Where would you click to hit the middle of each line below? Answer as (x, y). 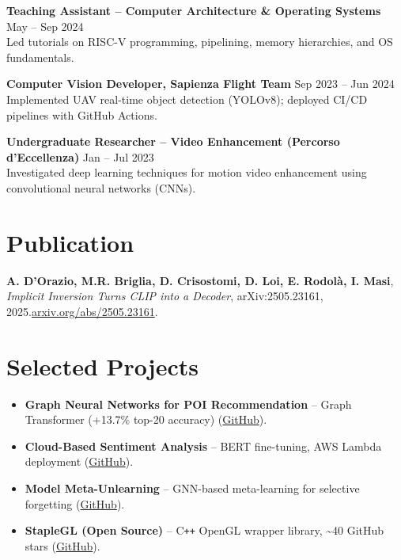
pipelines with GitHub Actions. (82, 114)
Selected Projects (102, 366)
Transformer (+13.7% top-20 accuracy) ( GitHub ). (146, 419)
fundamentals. (40, 57)
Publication (70, 242)
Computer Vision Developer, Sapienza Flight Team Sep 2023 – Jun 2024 (200, 84)
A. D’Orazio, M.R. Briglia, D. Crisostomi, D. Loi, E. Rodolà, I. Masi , (200, 280)
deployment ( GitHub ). (79, 461)
